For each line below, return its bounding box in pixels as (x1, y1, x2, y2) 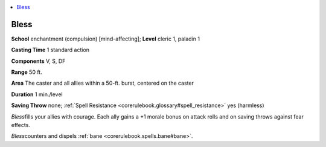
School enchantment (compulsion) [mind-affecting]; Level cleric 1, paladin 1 (11, 35, 200, 42)
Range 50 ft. (11, 68, 42, 76)
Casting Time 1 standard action (11, 46, 90, 54)
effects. (11, 122, 30, 129)
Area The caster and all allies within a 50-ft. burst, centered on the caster (11, 79, 194, 87)
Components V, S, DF (11, 57, 66, 65)
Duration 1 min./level (11, 91, 63, 98)
